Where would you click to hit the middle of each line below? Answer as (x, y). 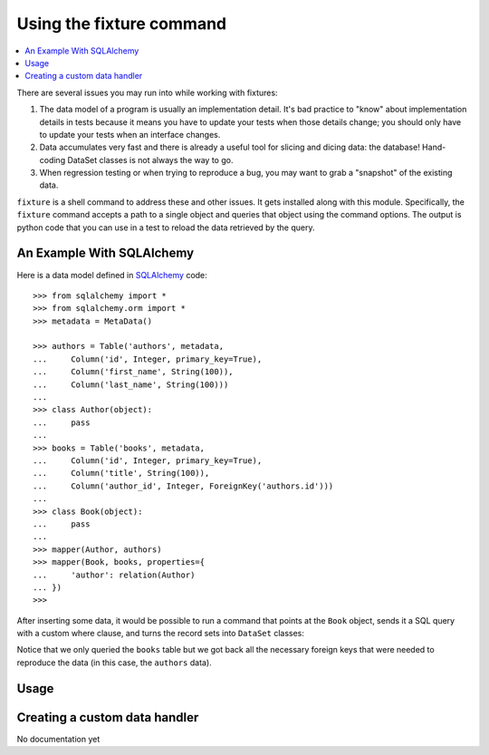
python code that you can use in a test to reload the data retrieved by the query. (166, 227)
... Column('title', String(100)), (121, 473)
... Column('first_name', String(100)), (134, 372)
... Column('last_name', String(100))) (131, 384)
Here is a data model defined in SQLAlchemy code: (112, 275)
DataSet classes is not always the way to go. (150, 160)
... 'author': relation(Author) (114, 575)
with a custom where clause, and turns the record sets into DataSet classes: (161, 634)
